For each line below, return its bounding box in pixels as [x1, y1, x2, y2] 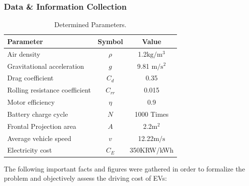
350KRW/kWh [130, 145, 174, 155]
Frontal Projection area [7, 121, 76, 131]
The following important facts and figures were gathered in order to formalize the [4, 163, 245, 173]
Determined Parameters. [54, 19, 127, 30]
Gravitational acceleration [7, 61, 84, 71]
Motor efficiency [7, 97, 55, 107]
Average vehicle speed [7, 133, 72, 143]
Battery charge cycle [7, 108, 68, 119]
